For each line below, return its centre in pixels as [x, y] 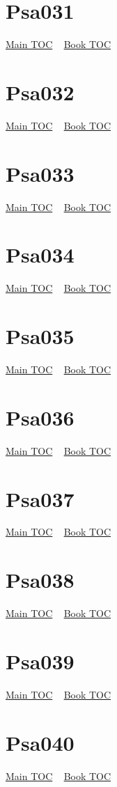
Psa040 [40, 742]
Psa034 [40, 255]
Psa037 [40, 498]
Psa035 [40, 336]
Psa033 [40, 173]
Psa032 [40, 92]
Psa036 [40, 417]
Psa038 [40, 580]
